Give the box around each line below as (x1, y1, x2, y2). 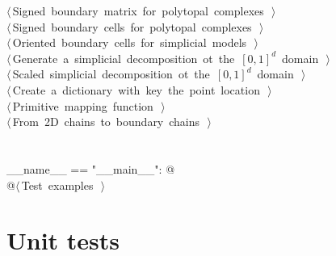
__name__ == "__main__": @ (6, 160, 175, 177)
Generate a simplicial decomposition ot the (12, 49, 235, 66)
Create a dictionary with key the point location (12, 81, 260, 98)
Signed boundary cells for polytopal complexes (12, 18, 252, 35)
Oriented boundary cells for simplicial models (12, 34, 247, 51)
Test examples (21, 176, 94, 193)
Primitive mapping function (12, 97, 153, 114)
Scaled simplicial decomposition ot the (12, 65, 210, 82)
